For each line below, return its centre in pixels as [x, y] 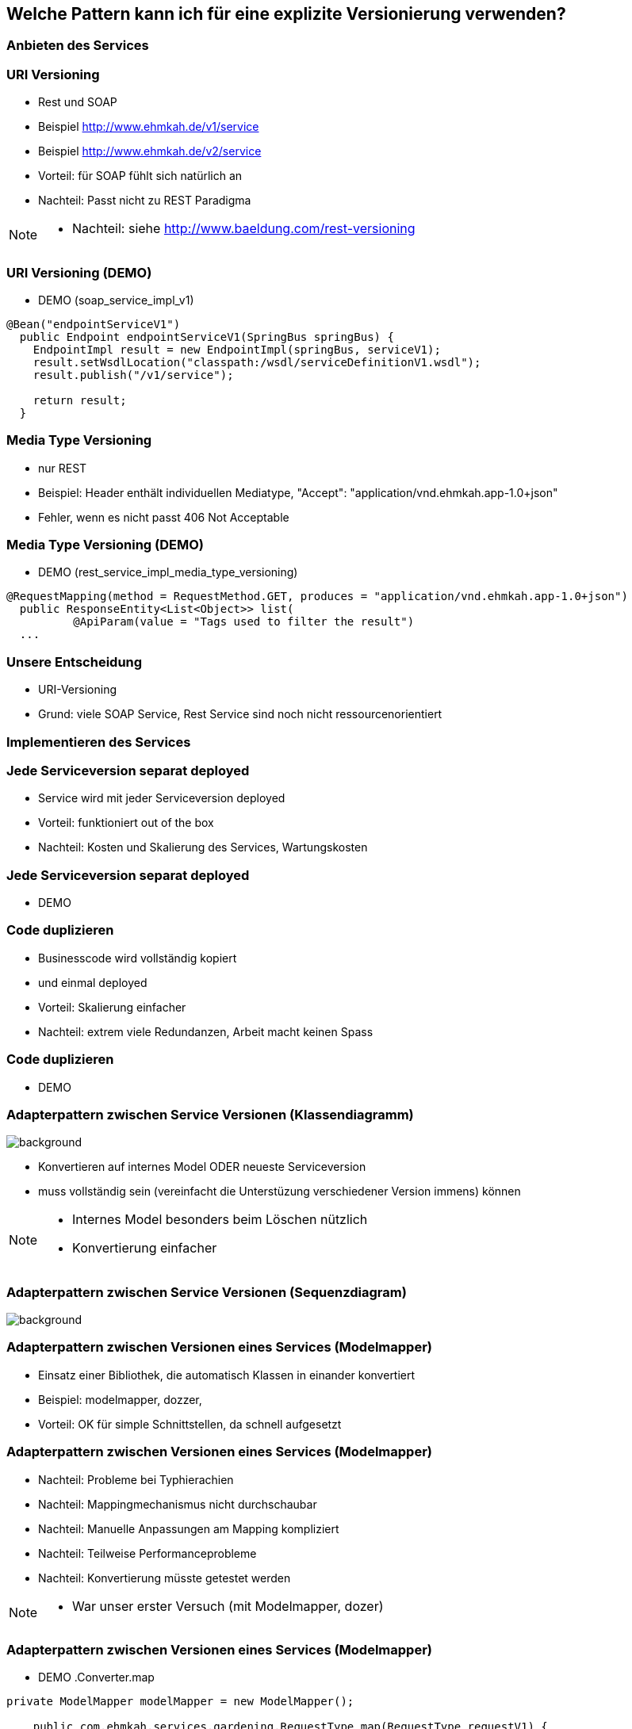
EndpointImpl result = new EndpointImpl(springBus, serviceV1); [237, 349]
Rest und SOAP [78, 102]
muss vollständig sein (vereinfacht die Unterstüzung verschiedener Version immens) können [280, 1192]
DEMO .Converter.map [96, 1677]
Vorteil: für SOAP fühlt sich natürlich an [140, 176]
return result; [80, 400]
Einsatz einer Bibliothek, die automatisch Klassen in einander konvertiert [227, 1375]
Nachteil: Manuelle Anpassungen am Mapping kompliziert [189, 1528]
